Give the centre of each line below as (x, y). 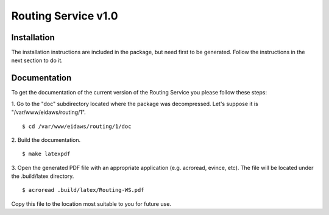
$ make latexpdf (46, 154)
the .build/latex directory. (43, 176)
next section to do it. (37, 60)
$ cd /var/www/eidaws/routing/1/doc (77, 126)
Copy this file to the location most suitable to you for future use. (91, 203)
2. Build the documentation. (46, 139)
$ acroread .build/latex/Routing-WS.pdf (83, 190)
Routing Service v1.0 (65, 16)
